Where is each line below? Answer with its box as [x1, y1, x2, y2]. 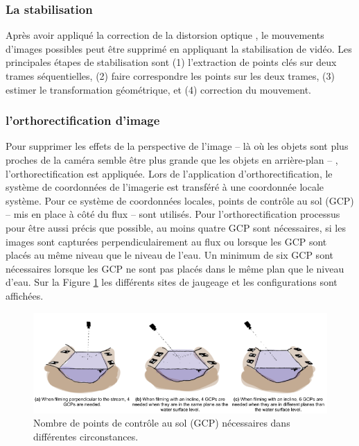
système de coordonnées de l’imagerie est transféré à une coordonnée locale [6, 180, 324, 194]
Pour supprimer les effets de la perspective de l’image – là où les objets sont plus [6, 139, 349, 153]
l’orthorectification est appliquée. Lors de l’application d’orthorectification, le [6, 166, 333, 180]
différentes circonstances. [33, 429, 139, 443]
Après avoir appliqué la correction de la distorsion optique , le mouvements [6, 28, 324, 42]
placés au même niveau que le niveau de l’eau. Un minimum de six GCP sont [6, 248, 333, 262]
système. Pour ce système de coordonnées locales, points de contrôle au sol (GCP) [6, 193, 354, 207]
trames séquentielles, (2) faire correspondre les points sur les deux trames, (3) [6, 69, 335, 83]
